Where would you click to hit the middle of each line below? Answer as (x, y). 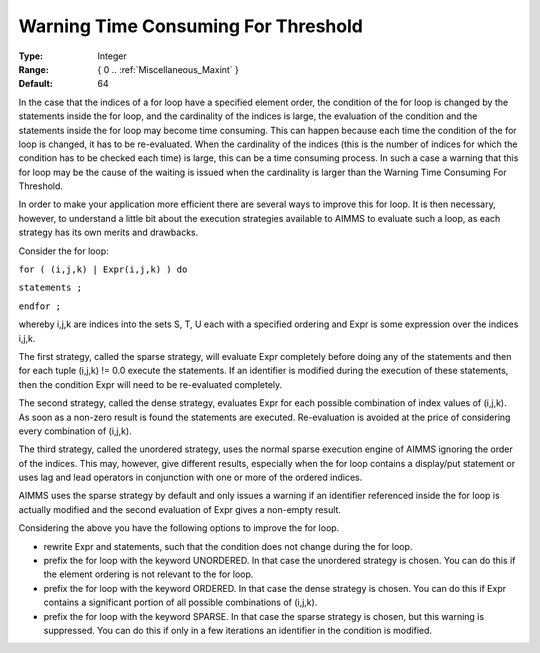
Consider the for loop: (63, 251)
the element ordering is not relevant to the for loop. (148, 574)
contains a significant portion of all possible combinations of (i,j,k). (180, 602)
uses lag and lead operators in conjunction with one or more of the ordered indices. (190, 477)
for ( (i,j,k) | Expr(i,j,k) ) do (103, 269)
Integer (112, 56)
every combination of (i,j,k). (75, 431)
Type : (31, 56)
